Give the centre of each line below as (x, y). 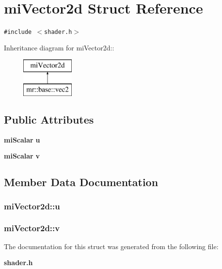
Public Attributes (49, 119)
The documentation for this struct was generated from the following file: (111, 246)
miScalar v (22, 156)
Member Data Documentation (81, 182)
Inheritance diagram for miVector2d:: (59, 47)
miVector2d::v (32, 228)
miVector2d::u (32, 206)
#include (18, 32)
